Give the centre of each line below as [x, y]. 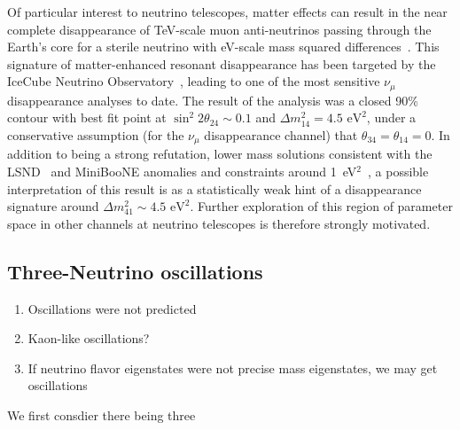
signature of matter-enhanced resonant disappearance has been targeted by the [222, 63]
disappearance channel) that [281, 135]
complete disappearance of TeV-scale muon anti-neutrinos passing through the [219, 29]
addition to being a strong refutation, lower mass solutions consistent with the [220, 154]
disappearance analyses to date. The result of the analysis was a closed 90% [213, 100]
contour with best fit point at [87, 117]
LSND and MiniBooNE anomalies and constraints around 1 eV [182, 172]
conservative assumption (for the [96, 135]
